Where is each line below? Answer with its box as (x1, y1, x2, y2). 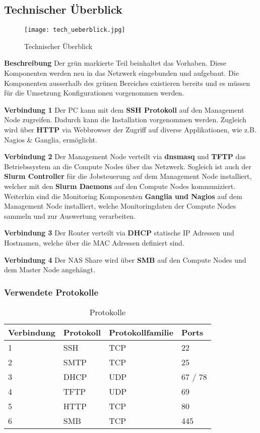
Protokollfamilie (109, 326, 174, 338)
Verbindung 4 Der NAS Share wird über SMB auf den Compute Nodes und (4, 254, 246, 265)
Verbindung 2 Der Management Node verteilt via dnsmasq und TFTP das (4, 151, 246, 162)
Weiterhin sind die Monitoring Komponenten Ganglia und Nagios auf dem (4, 190, 242, 201)
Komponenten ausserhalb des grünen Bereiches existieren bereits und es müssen (4, 77, 250, 88)
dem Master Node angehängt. (4, 264, 95, 275)
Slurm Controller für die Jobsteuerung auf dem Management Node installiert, (4, 171, 252, 181)
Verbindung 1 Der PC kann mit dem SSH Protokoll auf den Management (4, 104, 244, 115)
